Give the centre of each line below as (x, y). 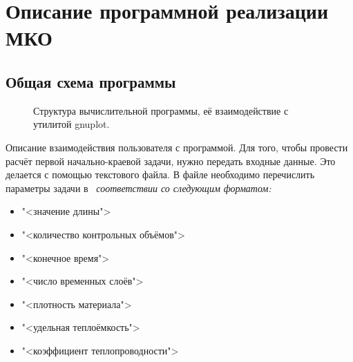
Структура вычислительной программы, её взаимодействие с (161, 110)
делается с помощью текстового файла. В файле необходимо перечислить (160, 174)
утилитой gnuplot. (71, 124)
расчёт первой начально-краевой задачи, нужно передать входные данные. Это (171, 161)
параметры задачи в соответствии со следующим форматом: (139, 188)
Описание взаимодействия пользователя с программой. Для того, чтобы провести (177, 147)
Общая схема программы (91, 81)
